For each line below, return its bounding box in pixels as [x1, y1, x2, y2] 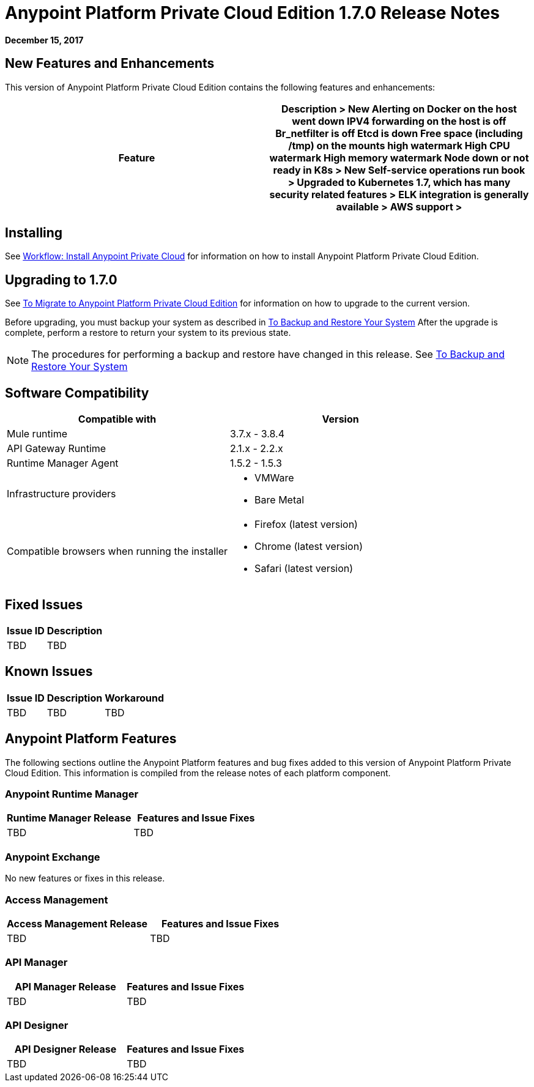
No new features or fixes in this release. [5, 873, 165, 884]
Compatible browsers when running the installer [7, 545, 228, 558]
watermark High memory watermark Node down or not [269, 151, 529, 164]
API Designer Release [14, 1043, 117, 1056]
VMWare [254, 472, 294, 484]
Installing [5, 225, 63, 241]
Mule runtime [7, 428, 68, 440]
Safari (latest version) [254, 562, 354, 575]
